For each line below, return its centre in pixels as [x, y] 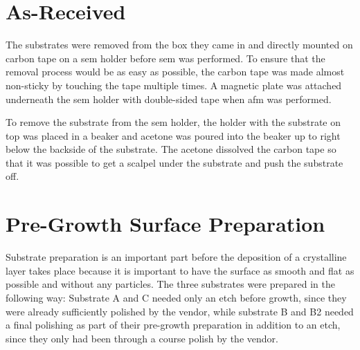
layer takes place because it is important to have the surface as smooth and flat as [180, 270]
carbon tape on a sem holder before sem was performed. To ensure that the [165, 58]
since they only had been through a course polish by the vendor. [142, 338]
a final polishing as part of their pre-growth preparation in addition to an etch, [173, 325]
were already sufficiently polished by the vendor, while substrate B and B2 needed [180, 311]
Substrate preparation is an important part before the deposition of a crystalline [176, 257]
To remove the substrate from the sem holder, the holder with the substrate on [173, 122]
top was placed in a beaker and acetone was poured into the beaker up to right [173, 135]
